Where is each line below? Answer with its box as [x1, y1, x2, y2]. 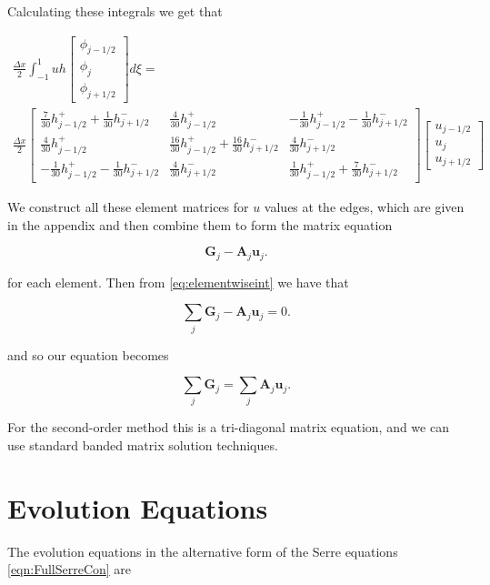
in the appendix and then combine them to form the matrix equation [7, 215, 393, 234]
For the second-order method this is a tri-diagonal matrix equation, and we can [7, 418, 449, 437]
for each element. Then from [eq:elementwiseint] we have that [7, 272, 349, 291]
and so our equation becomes [7, 345, 169, 364]
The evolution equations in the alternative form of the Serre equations [7, 541, 398, 560]
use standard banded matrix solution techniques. [7, 436, 278, 455]
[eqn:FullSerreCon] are [7, 560, 132, 579]
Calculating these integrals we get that [7, 2, 223, 20]
